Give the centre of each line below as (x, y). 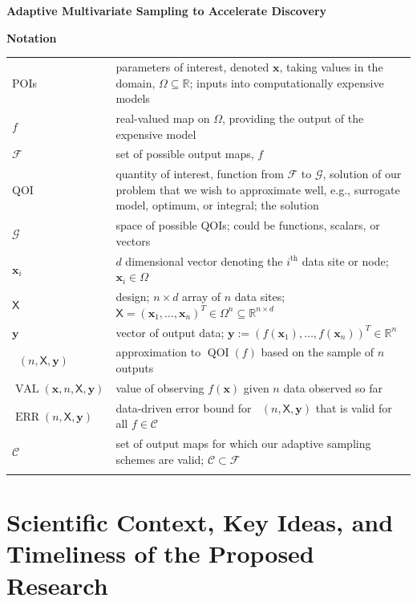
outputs (135, 368)
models (133, 98)
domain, (136, 82)
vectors (133, 240)
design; (133, 297)
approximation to (158, 352)
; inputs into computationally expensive (287, 82)
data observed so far (333, 387)
